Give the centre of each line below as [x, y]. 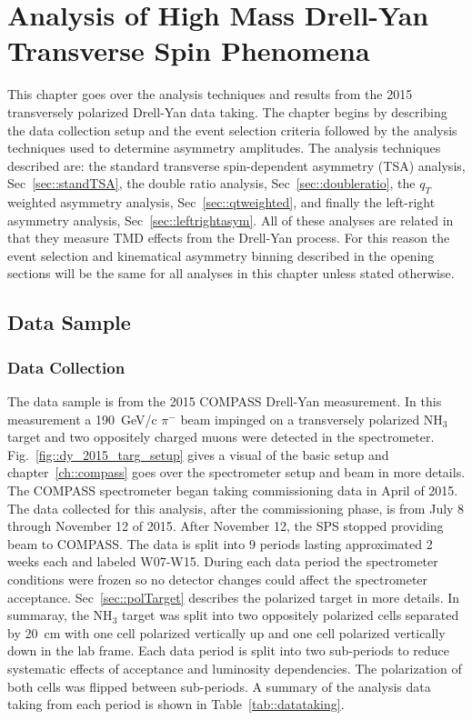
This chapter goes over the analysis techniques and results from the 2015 [210, 94]
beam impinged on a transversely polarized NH [311, 419]
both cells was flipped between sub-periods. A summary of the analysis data [219, 686]
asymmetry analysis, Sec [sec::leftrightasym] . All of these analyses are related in [231, 220]
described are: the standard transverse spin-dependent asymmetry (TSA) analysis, [236, 165]
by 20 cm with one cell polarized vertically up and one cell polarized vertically [226, 632]
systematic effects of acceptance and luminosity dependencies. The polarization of [235, 668]
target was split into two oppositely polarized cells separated [290, 615]
